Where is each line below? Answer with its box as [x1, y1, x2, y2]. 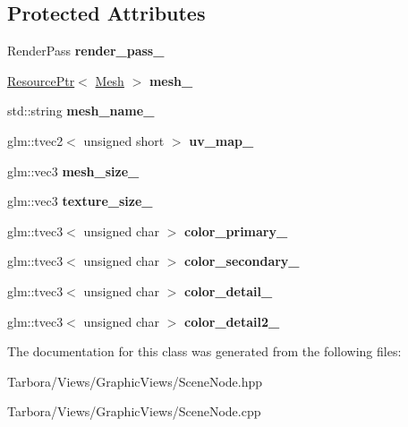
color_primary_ [184, 221, 288, 240]
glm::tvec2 [7, 131, 64, 149]
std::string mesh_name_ [7, 101, 155, 120]
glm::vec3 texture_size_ [7, 192, 153, 210]
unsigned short [83, 131, 165, 149]
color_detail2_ [184, 312, 280, 330]
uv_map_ [189, 131, 254, 149]
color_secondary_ [184, 252, 300, 270]
